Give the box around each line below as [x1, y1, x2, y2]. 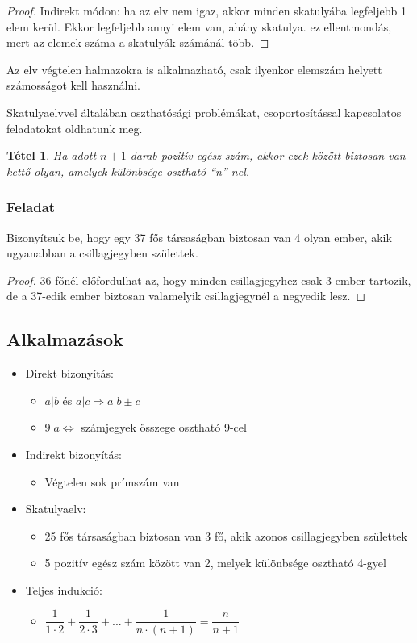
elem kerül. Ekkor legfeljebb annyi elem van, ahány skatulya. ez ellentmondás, [6, 18, 392, 35]
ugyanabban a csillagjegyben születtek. [6, 244, 198, 261]
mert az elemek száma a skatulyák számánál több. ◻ [6, 34, 269, 51]
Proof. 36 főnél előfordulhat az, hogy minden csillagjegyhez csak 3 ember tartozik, [6, 271, 411, 288]
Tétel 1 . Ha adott [6, 147, 97, 164]
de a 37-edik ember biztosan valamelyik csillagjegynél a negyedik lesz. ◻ [6, 287, 366, 304]
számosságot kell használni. [6, 77, 140, 94]
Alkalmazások [6, 327, 123, 352]
